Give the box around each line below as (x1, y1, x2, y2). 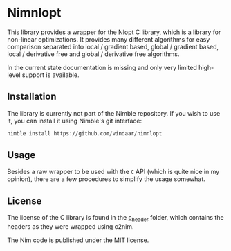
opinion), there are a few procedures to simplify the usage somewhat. (7, 175, 205, 183)
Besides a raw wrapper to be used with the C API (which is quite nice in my (7, 168, 220, 176)
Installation (7, 91, 57, 103)
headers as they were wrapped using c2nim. (7, 223, 134, 231)
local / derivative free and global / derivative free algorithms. (7, 50, 180, 58)
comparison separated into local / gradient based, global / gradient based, (7, 42, 219, 51)
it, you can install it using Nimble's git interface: (7, 116, 142, 125)
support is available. (21, 71, 80, 79)
